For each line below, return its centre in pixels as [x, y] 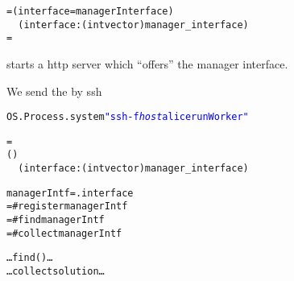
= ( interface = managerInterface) [90, 11]
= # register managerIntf [67, 207]
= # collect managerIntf [64, 233]
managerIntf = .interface [70, 193]
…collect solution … [56, 272]
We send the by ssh [54, 91]
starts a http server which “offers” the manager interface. [147, 63]
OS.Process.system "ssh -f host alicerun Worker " [128, 117]
